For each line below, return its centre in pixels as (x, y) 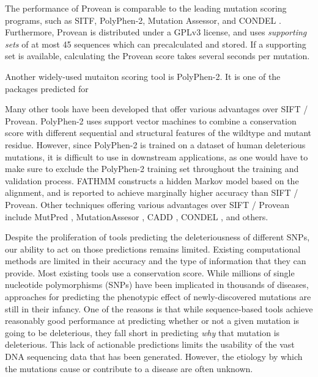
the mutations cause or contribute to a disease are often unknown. (129, 368)
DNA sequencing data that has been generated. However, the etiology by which (154, 357)
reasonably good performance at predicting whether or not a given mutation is (152, 321)
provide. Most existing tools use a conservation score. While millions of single (150, 272)
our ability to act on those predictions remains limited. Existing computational (153, 249)
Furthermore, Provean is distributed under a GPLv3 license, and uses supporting (156, 32)
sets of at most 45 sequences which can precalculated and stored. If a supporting (156, 44)
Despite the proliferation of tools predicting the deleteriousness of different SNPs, (157, 237)
